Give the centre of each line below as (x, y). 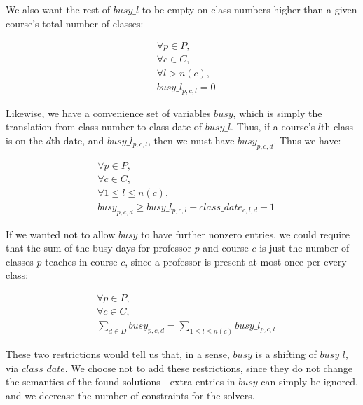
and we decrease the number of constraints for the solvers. (130, 395)
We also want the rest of (58, 9)
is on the (24, 140)
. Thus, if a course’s (273, 126)
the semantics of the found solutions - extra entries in (121, 382)
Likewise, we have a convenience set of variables (108, 112)
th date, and (77, 140)
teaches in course (81, 261)
